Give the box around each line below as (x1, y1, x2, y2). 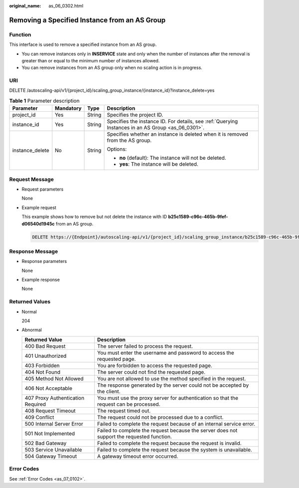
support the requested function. (97, 433, 172, 440)
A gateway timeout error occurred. (97, 453, 178, 460)
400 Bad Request (24, 342, 66, 349)
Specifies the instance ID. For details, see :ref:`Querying (107, 118, 238, 125)
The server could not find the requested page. (97, 368, 206, 375)
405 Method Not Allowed (24, 375, 84, 382)
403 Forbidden (24, 362, 60, 369)
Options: (107, 146, 127, 153)
